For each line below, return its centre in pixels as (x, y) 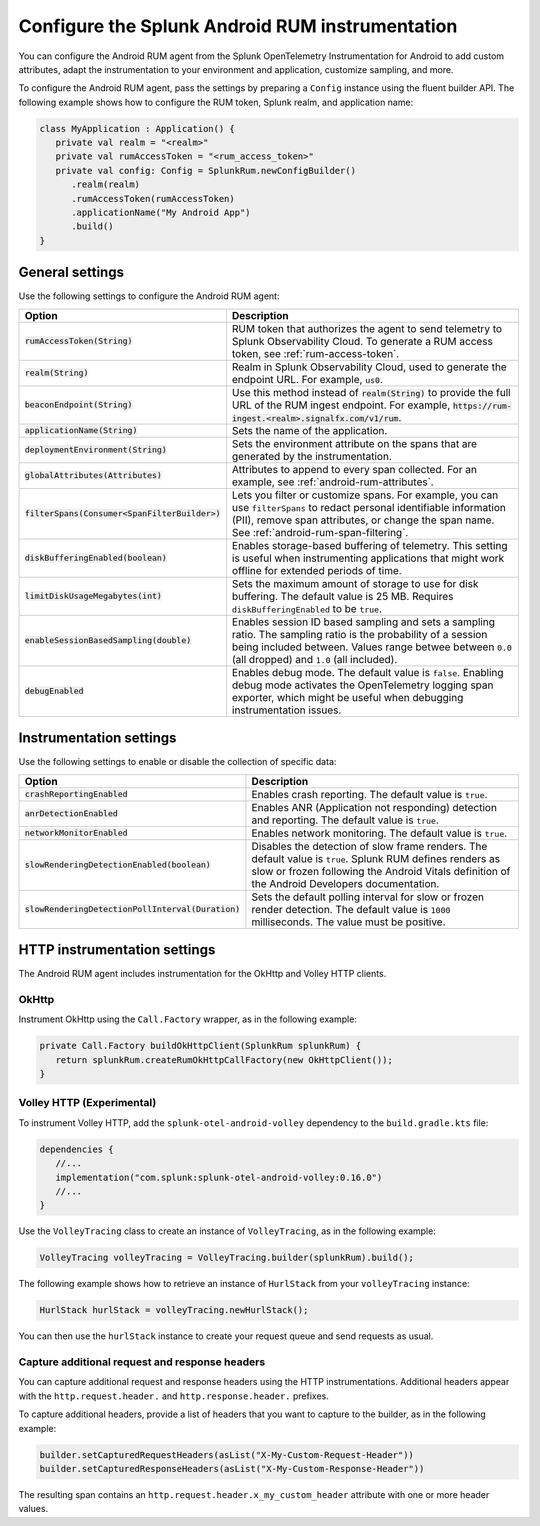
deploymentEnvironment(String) (95, 450)
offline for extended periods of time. (316, 570)
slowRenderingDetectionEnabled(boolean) (118, 865)
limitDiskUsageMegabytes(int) (93, 596)
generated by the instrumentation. (311, 456)
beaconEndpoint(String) (78, 405)
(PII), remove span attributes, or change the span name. (363, 520)
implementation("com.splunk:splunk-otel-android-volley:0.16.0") (219, 1177)
